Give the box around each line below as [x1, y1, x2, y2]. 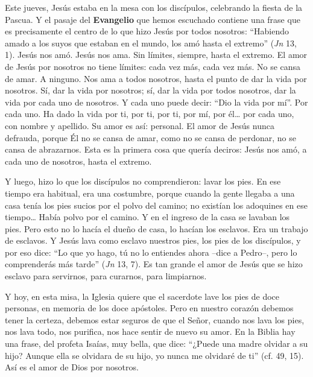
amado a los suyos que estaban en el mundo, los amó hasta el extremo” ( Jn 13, [5, 36, 297, 49]
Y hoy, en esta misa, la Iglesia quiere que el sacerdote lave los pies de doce [5, 290, 280, 302]
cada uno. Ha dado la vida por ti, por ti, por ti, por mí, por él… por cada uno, [5, 107, 294, 120]
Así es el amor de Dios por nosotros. [5, 361, 139, 373]
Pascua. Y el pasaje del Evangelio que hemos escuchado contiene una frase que [5, 13, 300, 25]
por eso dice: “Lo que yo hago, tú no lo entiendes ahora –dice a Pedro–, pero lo [5, 246, 297, 258]
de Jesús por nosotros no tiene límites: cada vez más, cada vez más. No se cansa [5, 60, 301, 72]
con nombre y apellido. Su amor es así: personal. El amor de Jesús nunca [5, 119, 274, 131]
